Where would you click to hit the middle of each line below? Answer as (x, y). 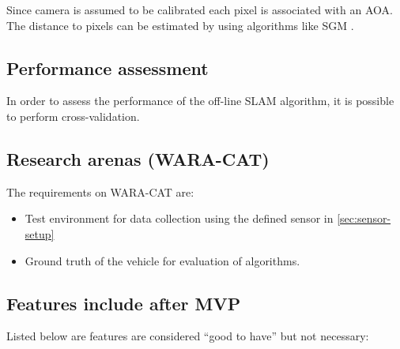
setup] (40, 233)
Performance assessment (108, 68)
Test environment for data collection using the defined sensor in (179, 218)
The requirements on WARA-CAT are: (100, 191)
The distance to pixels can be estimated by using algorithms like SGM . (180, 25)
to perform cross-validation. (73, 116)
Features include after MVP (124, 303)
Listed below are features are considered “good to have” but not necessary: (188, 336)
